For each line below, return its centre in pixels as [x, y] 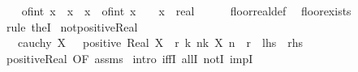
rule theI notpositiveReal [72, 26]
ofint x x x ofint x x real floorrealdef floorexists [186, 11]
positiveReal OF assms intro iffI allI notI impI [129, 58]
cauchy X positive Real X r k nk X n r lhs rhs [160, 42]
